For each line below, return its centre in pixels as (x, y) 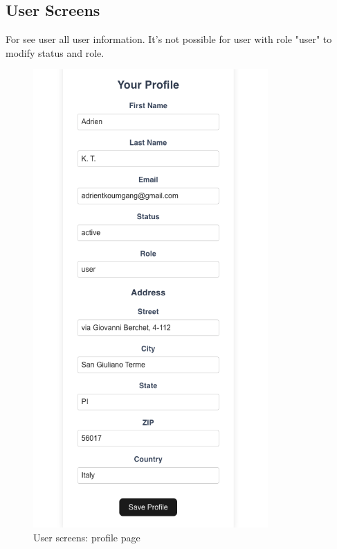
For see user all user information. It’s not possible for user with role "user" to (169, 39)
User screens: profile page (87, 537)
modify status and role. (55, 52)
